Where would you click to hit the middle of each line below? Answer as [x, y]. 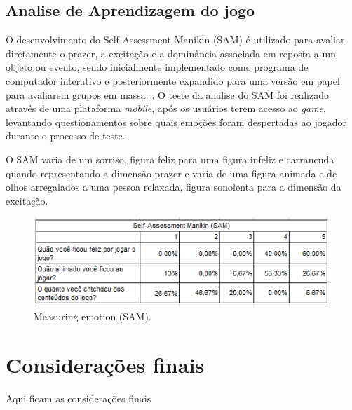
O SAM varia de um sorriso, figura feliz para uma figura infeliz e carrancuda [170, 159]
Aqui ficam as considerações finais [79, 398]
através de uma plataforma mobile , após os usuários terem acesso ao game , [166, 108]
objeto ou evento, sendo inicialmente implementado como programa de [157, 67]
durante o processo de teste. [66, 136]
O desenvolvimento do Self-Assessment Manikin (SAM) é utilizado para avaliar [175, 40]
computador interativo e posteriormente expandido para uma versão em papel [173, 80]
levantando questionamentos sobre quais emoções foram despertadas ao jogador [176, 122]
